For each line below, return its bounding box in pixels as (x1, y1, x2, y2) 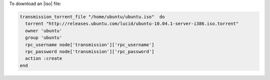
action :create (25, 56, 62, 62)
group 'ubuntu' (25, 35, 62, 41)
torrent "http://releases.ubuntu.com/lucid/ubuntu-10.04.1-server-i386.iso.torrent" (25, 21, 239, 27)
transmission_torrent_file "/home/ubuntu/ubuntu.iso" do (19, 14, 165, 19)
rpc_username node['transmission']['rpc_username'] (25, 42, 154, 47)
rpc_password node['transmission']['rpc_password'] (25, 49, 154, 54)
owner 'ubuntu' (25, 28, 62, 33)
